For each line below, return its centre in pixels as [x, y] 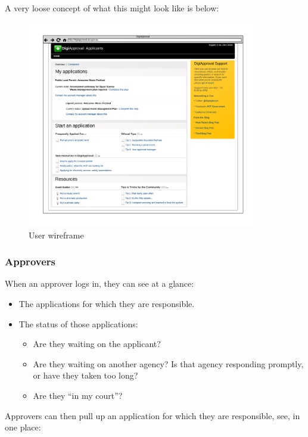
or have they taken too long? [85, 375]
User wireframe [56, 235]
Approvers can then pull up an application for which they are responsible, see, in [153, 415]
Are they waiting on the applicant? [97, 344]
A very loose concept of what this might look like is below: [112, 8]
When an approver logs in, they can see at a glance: [99, 283]
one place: [23, 427]
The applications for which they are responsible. [107, 304]
